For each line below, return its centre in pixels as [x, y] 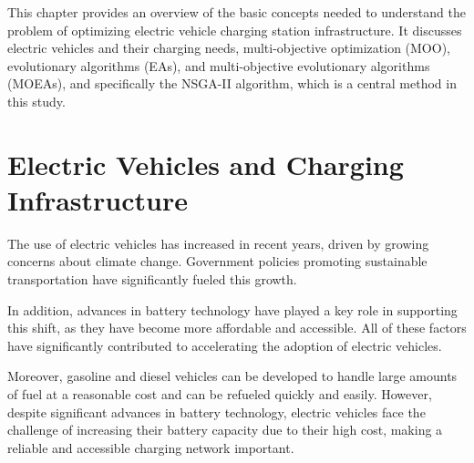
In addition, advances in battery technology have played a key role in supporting [232, 309]
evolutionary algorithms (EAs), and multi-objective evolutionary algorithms [219, 65]
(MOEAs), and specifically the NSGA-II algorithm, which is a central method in [232, 83]
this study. [36, 101]
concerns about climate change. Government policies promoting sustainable [217, 261]
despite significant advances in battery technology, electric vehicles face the [216, 412]
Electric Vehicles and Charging [206, 164]
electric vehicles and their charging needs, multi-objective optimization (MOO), [229, 48]
